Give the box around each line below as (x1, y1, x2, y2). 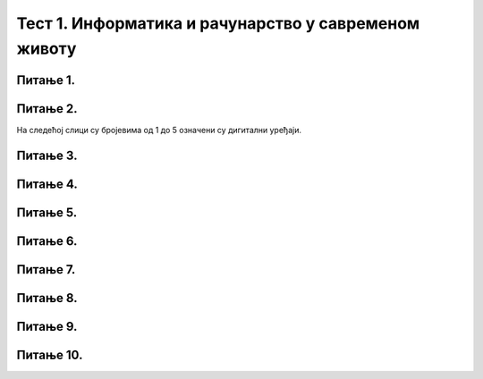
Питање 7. (16, 262, 76, 277)
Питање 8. (16, 291, 78, 306)
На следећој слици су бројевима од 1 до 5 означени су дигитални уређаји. (16, 124, 301, 135)
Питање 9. (16, 318, 78, 334)
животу (16, 38, 77, 58)
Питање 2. (16, 101, 78, 116)
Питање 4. (16, 176, 78, 191)
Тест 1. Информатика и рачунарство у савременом (16, 13, 420, 33)
